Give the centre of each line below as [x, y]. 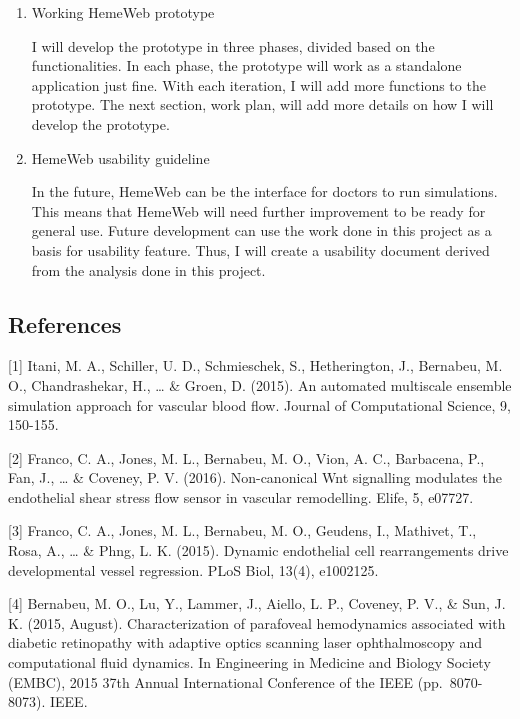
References [65, 323]
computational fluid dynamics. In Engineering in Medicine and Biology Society [249, 662]
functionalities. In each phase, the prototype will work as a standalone [246, 65]
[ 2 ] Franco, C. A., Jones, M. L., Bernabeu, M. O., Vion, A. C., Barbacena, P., [246, 457]
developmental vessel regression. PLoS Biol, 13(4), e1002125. [193, 569]
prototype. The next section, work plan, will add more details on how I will [262, 104]
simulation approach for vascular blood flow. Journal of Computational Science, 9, [260, 404]
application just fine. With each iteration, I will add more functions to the [258, 84]
